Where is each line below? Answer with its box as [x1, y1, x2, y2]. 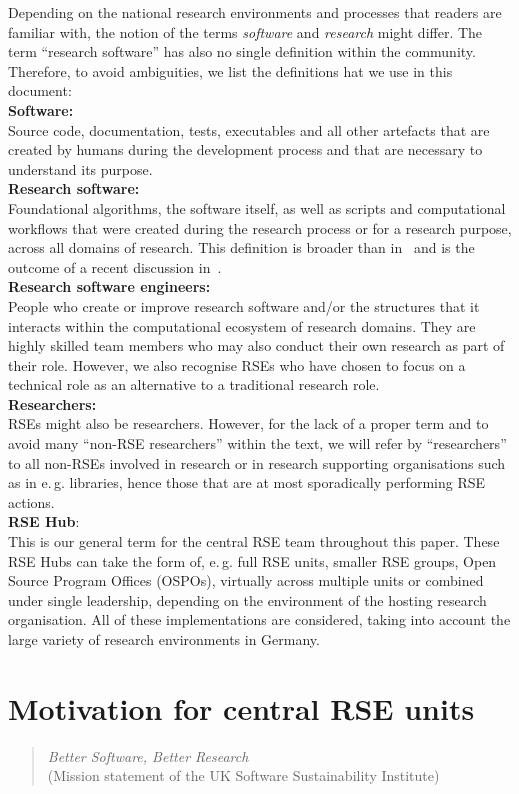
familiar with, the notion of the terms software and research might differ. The [8, 21, 483, 42]
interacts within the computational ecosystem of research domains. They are [8, 315, 476, 336]
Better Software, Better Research [47, 745, 249, 766]
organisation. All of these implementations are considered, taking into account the [8, 609, 511, 630]
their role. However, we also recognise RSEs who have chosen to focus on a [8, 354, 466, 375]
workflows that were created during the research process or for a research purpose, [8, 217, 512, 238]
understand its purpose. [8, 158, 153, 179]
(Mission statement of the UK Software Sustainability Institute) [47, 765, 440, 786]
